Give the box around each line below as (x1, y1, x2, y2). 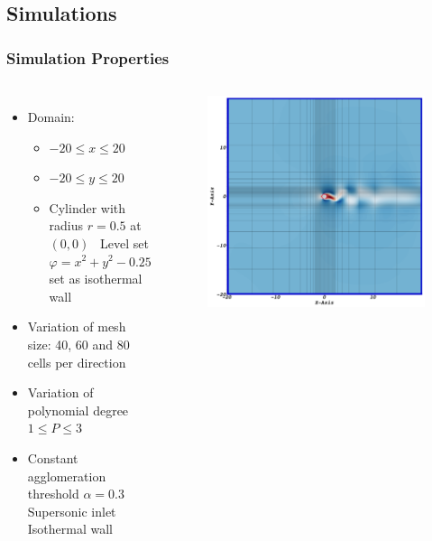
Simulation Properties (6, 46, 170, 69)
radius (49, 216, 84, 235)
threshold (27, 484, 79, 503)
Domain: (27, 107, 75, 126)
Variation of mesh (27, 317, 126, 336)
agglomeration (27, 466, 106, 485)
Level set (99, 233, 149, 252)
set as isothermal (49, 269, 142, 288)
